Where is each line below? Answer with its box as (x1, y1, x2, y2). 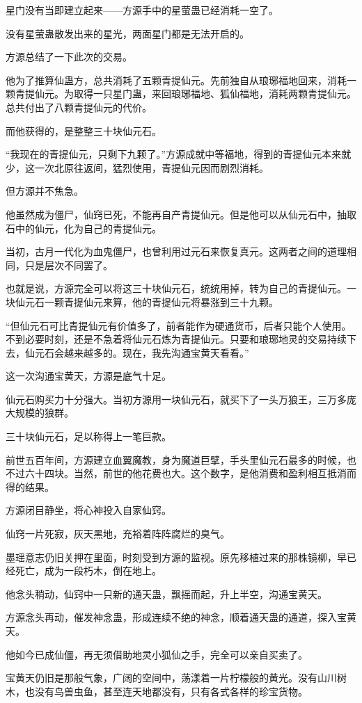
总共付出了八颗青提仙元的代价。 (6, 99, 152, 114)
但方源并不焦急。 (6, 184, 84, 198)
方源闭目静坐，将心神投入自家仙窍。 (6, 503, 171, 517)
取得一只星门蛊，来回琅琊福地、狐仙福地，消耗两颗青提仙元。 (73, 86, 356, 101)
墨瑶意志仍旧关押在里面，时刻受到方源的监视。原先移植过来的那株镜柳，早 (6, 549, 347, 564)
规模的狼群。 (15, 405, 74, 420)
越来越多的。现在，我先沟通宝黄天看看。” (63, 345, 249, 359)
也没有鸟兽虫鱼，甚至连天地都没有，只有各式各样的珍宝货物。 (24, 684, 308, 698)
